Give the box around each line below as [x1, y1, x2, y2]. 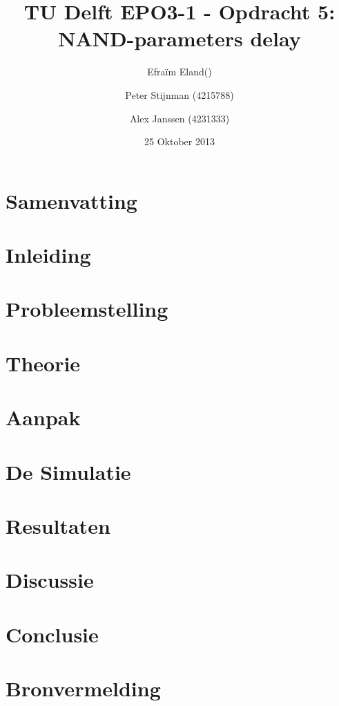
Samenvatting [6, 186, 137, 214]
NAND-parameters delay [58, 24, 301, 53]
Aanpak [6, 403, 81, 431]
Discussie [6, 566, 94, 594]
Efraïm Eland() [147, 64, 212, 79]
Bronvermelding [6, 674, 161, 703]
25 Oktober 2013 [144, 134, 215, 149]
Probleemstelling [6, 295, 168, 323]
